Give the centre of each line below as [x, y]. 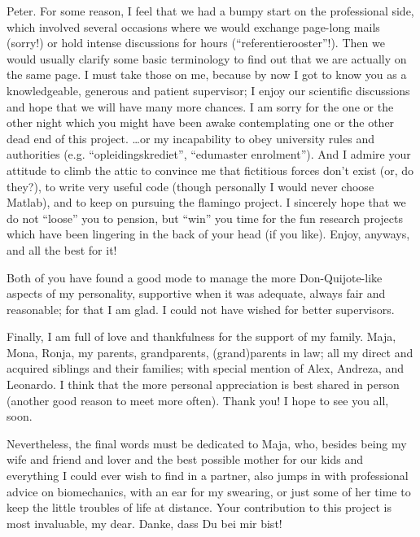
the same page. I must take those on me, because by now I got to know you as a [207, 74]
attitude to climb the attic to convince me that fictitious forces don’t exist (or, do [210, 170]
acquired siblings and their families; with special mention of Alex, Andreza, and [206, 368]
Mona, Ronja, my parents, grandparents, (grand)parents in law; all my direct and [210, 352]
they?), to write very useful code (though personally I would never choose [190, 186]
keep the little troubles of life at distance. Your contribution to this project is [199, 507]
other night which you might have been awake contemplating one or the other [201, 122]
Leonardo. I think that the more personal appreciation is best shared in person [203, 384]
